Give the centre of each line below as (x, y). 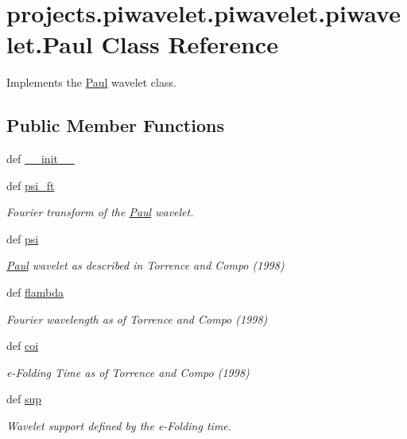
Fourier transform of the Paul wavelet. (100, 212)
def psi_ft (31, 185)
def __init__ (41, 159)
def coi (23, 346)
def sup (24, 399)
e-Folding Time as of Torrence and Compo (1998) (128, 372)
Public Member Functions (115, 125)
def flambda (35, 292)
